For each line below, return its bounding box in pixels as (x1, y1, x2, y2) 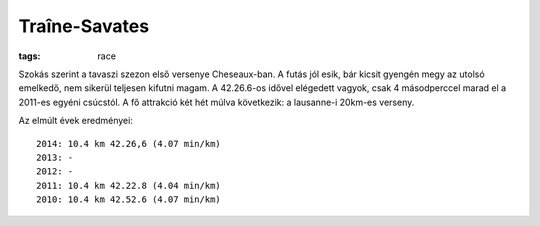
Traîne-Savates (18, 15, 150, 37)
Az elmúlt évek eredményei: (18, 115, 134, 127)
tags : (18, 50, 41, 62)
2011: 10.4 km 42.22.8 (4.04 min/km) (36, 180, 222, 191)
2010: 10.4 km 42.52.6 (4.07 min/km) (36, 194, 222, 205)
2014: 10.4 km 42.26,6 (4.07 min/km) (36, 138, 222, 149)
